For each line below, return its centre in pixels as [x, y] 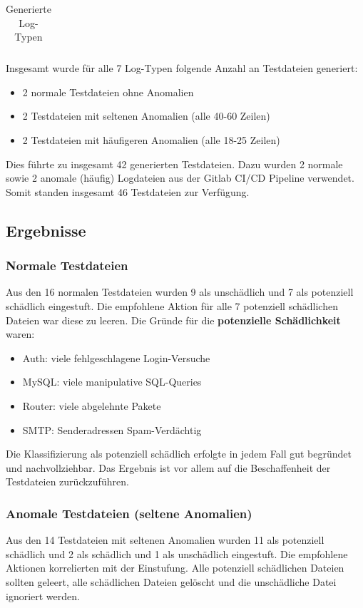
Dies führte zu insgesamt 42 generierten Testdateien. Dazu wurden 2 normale [174, 164]
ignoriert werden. [43, 596]
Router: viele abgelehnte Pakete [92, 406]
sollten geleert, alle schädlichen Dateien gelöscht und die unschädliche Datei [171, 581]
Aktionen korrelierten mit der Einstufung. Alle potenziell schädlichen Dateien [175, 568]
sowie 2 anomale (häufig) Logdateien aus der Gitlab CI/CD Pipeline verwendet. [180, 178]
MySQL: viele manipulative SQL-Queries [112, 382]
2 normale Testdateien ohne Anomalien [108, 92]
